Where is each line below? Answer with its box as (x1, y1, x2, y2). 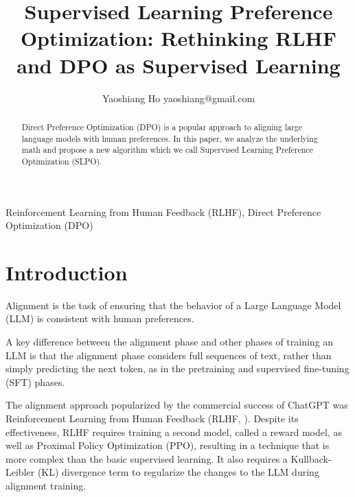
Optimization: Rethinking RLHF (20, 24, 337, 52)
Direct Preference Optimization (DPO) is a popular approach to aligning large (21, 121, 303, 132)
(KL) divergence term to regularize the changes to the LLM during (37, 465, 319, 479)
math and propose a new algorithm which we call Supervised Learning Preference (21, 144, 313, 156)
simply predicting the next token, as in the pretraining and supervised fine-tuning (5, 361, 350, 376)
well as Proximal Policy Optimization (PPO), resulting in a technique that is (5, 438, 330, 452)
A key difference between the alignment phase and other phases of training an (5, 335, 334, 349)
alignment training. (5, 478, 87, 492)
